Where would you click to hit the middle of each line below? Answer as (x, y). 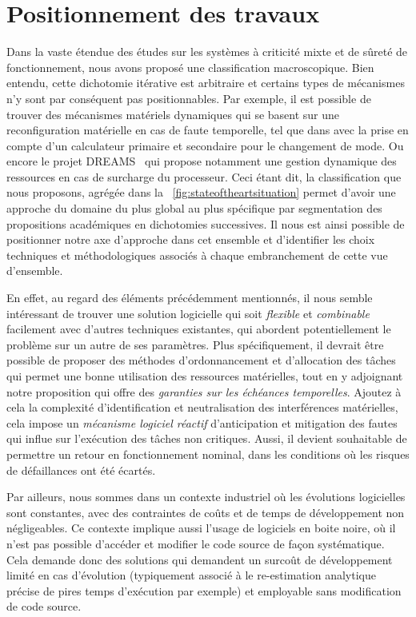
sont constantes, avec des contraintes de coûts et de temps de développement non (206, 512)
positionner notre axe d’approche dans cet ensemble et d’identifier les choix (191, 239)
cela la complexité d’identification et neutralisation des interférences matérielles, (202, 407)
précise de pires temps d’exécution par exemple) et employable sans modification (204, 590)
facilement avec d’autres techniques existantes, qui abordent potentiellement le (199, 329)
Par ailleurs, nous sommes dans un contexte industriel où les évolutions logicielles (206, 497)
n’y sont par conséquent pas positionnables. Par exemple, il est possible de (189, 98)
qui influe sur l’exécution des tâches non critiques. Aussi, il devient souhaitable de (207, 438)
